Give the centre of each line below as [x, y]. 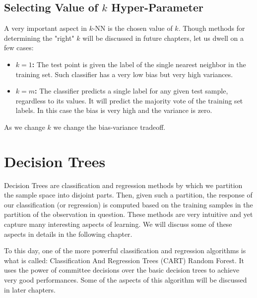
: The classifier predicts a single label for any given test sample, [131, 91]
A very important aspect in [45, 28]
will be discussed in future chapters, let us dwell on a [163, 38]
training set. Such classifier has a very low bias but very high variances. [124, 74]
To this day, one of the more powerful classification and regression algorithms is [125, 250]
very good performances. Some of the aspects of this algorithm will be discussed [126, 280]
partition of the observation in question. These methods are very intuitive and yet [128, 214]
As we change [25, 127]
